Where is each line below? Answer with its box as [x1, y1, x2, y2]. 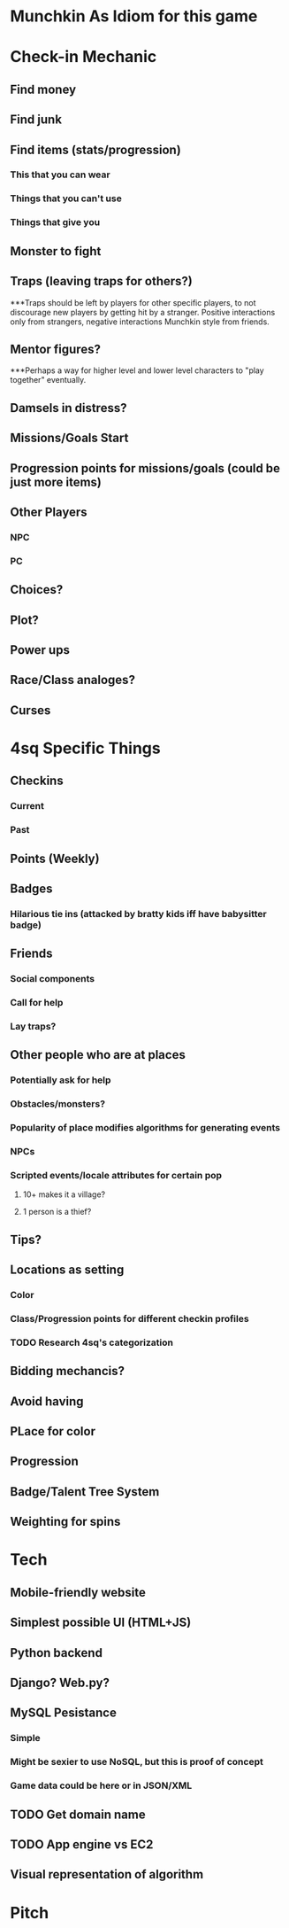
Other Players [10, 504, 87, 519]
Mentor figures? [10, 341, 101, 356]
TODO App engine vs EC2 [10, 1837, 154, 1852]
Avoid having [10, 1394, 84, 1409]
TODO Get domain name [10, 1807, 146, 1822]
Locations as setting [10, 1263, 125, 1278]
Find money [10, 82, 77, 97]
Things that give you [10, 216, 101, 229]
